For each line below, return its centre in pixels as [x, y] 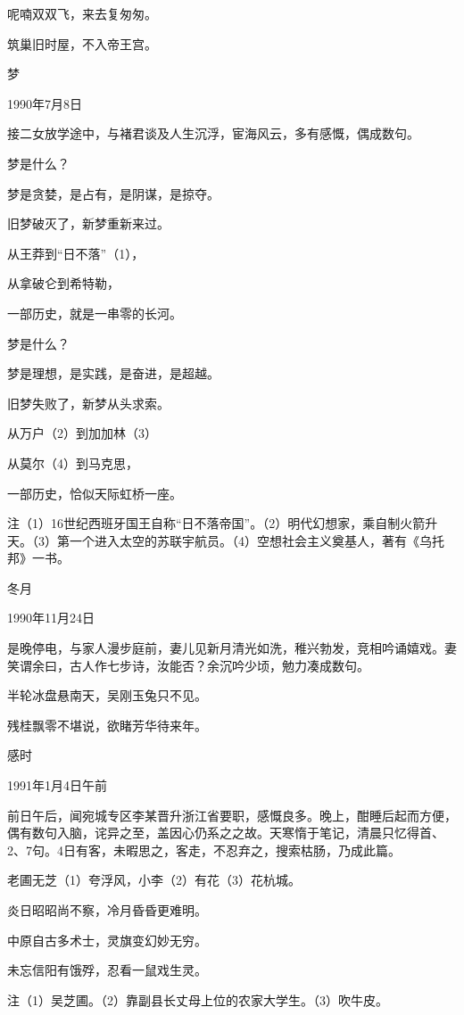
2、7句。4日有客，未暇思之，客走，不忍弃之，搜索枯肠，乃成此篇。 [204, 850]
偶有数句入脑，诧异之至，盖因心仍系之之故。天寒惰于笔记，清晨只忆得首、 [226, 833]
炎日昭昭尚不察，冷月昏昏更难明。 [107, 910]
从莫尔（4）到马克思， [73, 462]
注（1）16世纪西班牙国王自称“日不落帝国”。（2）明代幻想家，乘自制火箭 [216, 523]
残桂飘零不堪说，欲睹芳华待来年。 [107, 725]
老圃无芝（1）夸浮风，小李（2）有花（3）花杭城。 [154, 880]
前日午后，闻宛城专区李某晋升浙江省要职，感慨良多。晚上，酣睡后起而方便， [232, 815]
